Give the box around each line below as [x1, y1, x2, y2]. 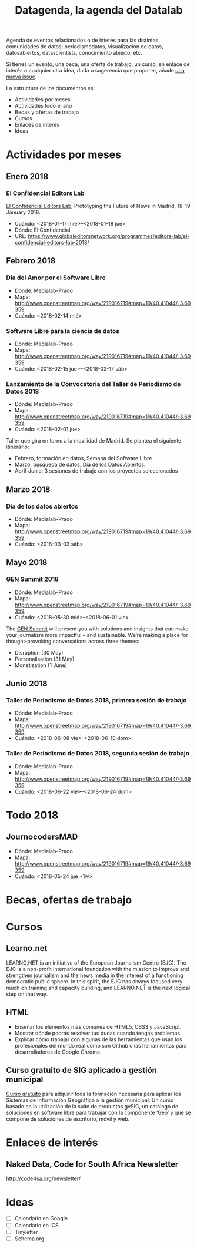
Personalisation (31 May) [14, 655, 75, 662]
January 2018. [6, 209, 41, 216]
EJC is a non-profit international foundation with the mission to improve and [6, 965, 189, 972]
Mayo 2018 [6, 557, 48, 567]
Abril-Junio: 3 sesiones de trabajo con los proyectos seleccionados [14, 467, 178, 474]
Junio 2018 [6, 679, 48, 689]
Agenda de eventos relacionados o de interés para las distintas [6, 37, 159, 44]
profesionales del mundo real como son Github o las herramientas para [14, 1042, 187, 1049]
